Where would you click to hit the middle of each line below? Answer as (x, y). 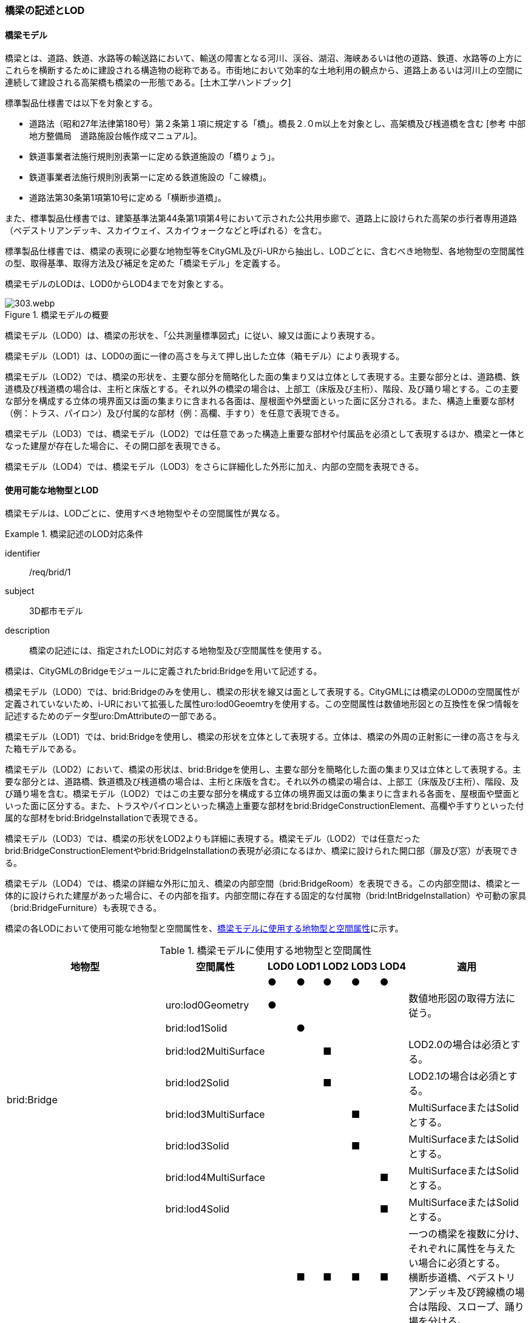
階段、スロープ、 (466, 1307)
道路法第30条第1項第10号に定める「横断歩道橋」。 (128, 198)
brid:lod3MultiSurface (215, 1115)
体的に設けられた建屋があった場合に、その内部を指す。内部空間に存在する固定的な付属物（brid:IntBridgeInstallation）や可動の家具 (266, 896)
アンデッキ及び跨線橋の (462, 1292)
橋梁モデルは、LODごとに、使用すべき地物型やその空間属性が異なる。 (145, 513)
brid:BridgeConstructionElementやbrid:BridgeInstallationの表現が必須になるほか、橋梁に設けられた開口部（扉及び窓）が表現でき (262, 851)
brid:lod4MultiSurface (215, 1178)
